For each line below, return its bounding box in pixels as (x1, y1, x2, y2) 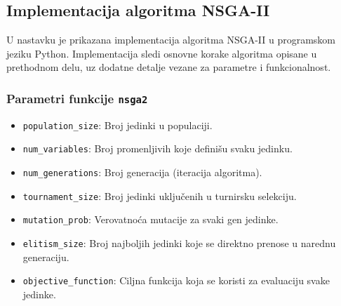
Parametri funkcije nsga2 (6, 89, 148, 107)
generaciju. (22, 249, 69, 264)
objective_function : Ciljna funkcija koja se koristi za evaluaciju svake (22, 273, 330, 288)
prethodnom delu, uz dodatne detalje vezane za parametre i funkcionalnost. (6, 60, 331, 74)
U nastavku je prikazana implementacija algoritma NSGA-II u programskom (6, 32, 336, 47)
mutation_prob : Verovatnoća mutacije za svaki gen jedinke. (22, 212, 279, 227)
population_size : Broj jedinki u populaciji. (22, 117, 213, 132)
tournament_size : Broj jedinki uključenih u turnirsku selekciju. (22, 188, 297, 203)
